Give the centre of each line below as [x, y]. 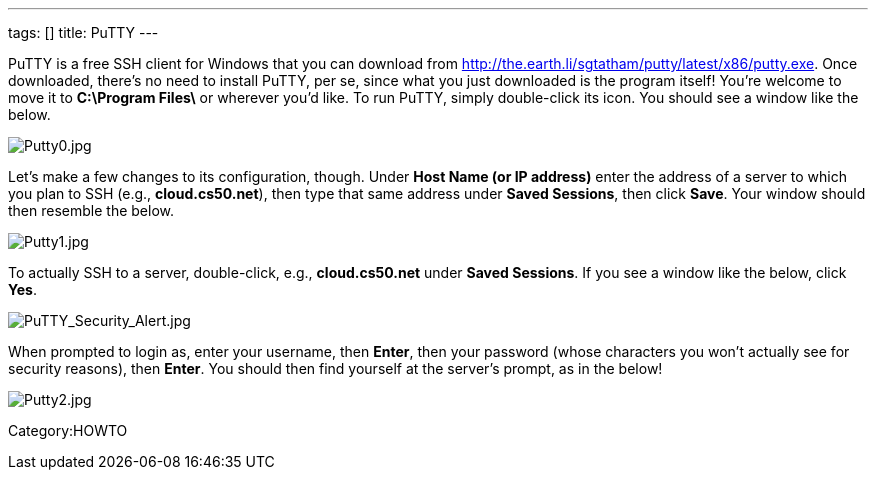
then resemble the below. [91, 210]
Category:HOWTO [68, 430]
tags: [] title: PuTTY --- [83, 32]
